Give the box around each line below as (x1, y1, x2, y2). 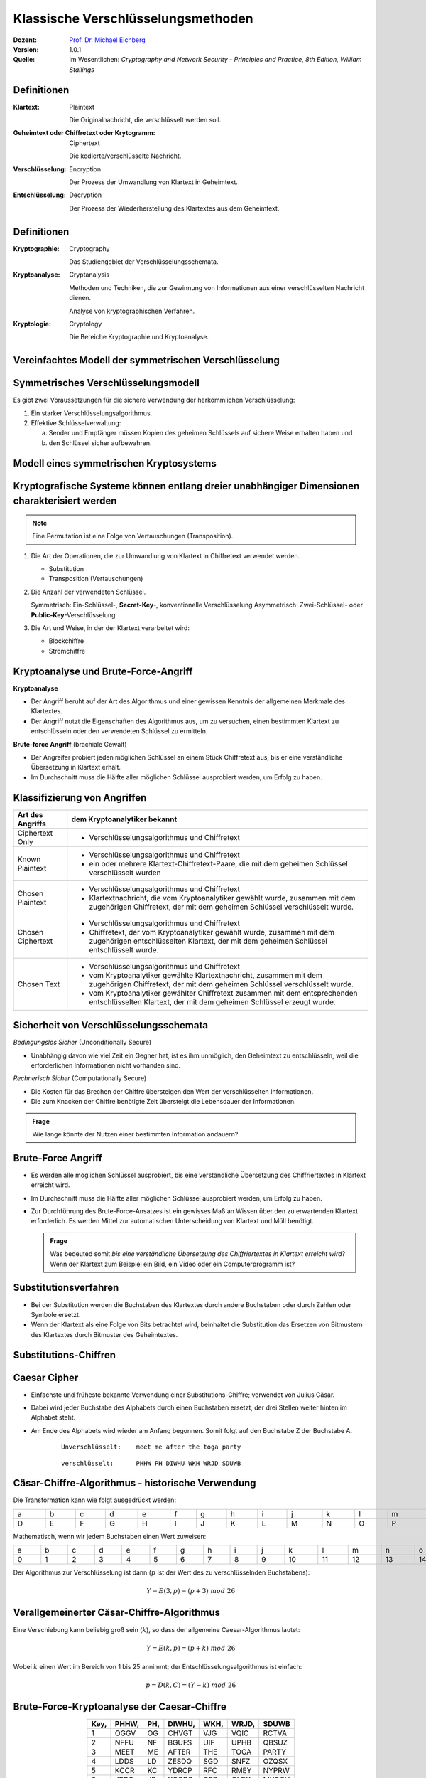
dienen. (69, 294, 92, 302)
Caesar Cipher (13, 1371, 79, 1383)
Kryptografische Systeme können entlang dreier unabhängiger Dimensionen (13, 480, 360, 492)
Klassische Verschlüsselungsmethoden (13, 11, 253, 26)
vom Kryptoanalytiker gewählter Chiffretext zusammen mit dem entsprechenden (89, 988, 358, 998)
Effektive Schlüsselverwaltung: (31, 419, 121, 427)
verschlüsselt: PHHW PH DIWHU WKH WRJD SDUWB (61, 1459, 241, 1467)
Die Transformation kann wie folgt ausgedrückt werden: (13, 1496, 177, 1504)
